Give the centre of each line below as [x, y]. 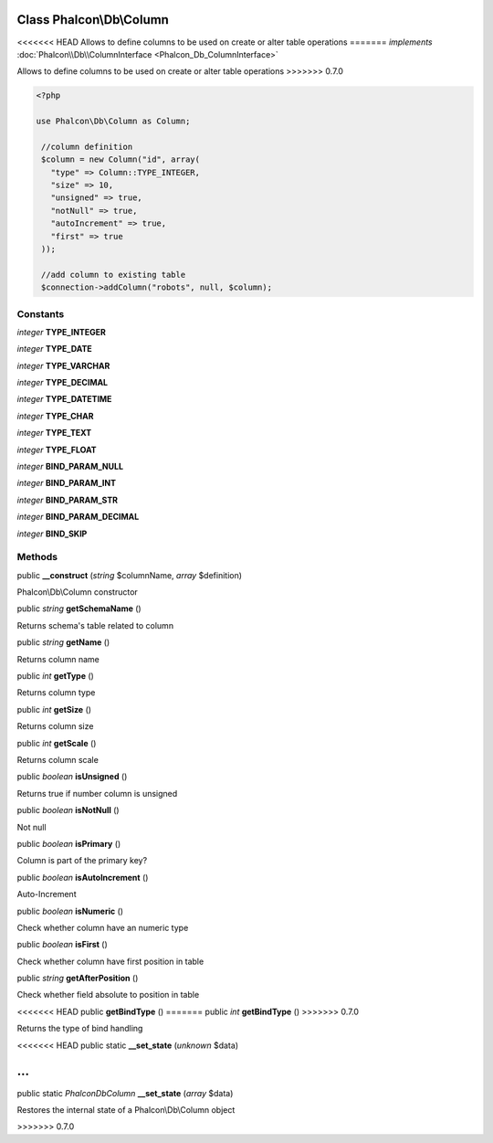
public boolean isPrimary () [69, 843]
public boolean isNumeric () [70, 911]
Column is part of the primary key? [82, 861]
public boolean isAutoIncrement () [83, 877]
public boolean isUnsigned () [72, 777]
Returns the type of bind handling [80, 1029]
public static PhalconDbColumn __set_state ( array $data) [125, 1093]
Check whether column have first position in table [110, 961]
